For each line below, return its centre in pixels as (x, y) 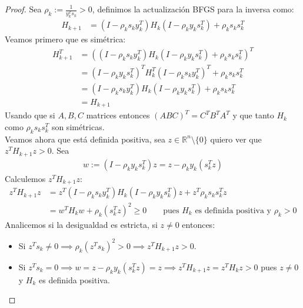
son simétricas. (78, 126)
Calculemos (25, 178)
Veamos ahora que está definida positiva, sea (85, 139)
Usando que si (30, 115)
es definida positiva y (233, 211)
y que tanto (253, 115)
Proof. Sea (23, 9)
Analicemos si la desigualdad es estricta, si (81, 224)
